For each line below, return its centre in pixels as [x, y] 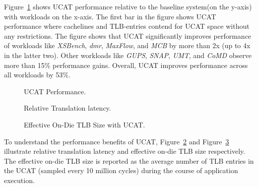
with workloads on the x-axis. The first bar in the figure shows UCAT [110, 16]
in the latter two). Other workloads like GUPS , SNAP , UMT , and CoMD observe [128, 55]
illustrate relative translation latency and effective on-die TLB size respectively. [125, 151]
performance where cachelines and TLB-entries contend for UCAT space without [127, 26]
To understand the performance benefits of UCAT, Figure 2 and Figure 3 [117, 141]
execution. [19, 180]
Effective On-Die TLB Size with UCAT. [85, 124]
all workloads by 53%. [37, 75]
